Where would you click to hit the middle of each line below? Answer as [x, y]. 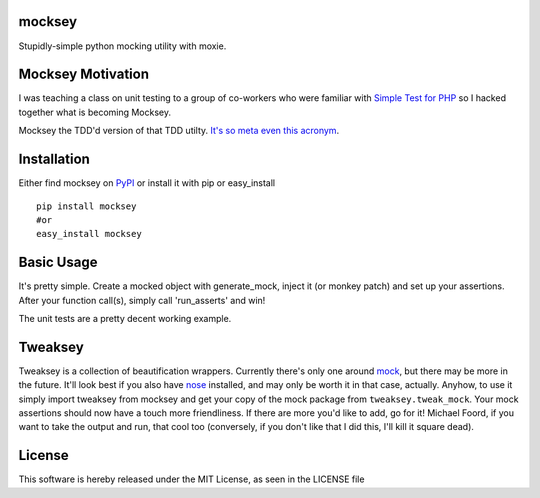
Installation [54, 159]
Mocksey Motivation [84, 74]
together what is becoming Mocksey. [95, 112]
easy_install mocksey [89, 234]
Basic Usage [58, 262]
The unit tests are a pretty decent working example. [125, 318]
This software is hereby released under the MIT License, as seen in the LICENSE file [191, 479]
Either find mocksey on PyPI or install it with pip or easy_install [146, 183]
